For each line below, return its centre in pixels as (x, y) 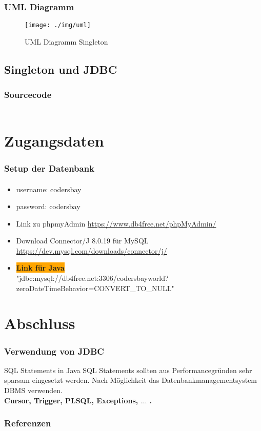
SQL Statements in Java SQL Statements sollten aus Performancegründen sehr (128, 370)
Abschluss (40, 323)
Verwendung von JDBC (54, 351)
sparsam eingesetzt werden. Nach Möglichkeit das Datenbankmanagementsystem (131, 380)
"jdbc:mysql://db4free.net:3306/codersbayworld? (92, 278)
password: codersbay (48, 206)
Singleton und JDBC (61, 69)
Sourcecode (28, 95)
